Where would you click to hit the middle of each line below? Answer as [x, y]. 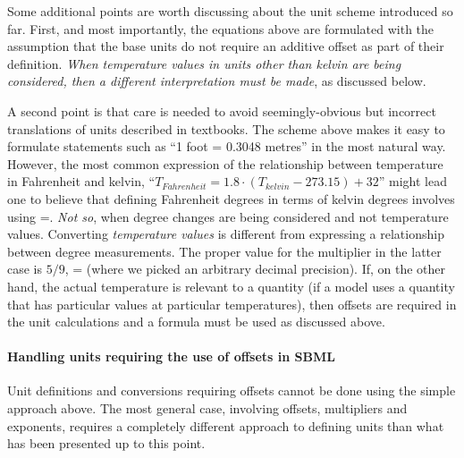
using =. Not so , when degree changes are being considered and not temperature [228, 216]
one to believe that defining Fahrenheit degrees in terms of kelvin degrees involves [231, 198]
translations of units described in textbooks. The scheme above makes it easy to [226, 128]
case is [25, 269]
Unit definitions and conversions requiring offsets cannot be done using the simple [232, 390]
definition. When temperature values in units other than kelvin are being [204, 63]
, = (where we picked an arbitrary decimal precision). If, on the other [255, 269]
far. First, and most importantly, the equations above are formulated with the [221, 28]
